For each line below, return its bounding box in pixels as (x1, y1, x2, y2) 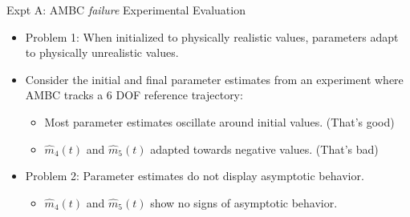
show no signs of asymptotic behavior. (150, 194, 338, 211)
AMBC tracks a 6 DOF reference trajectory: (25, 86, 243, 103)
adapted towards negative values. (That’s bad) (150, 140, 379, 157)
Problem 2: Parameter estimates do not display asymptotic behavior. (25, 167, 364, 184)
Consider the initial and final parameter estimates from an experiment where (25, 70, 404, 87)
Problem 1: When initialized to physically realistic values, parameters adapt (25, 28, 399, 45)
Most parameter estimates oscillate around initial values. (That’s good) (44, 113, 395, 130)
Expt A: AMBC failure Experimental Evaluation (6, 2, 246, 18)
